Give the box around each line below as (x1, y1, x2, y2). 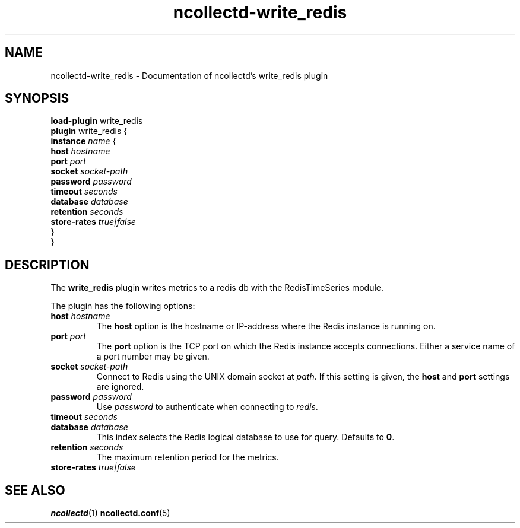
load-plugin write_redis (50, 116, 143, 126)
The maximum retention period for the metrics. (96, 452, 279, 463)
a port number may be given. (96, 351, 210, 362)
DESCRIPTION (5, 257, 90, 272)
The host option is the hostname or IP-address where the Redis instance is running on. (96, 321, 436, 332)
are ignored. (96, 381, 144, 392)
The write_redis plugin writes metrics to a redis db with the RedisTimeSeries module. (50, 282, 384, 293)
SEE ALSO (5, 482, 65, 498)
